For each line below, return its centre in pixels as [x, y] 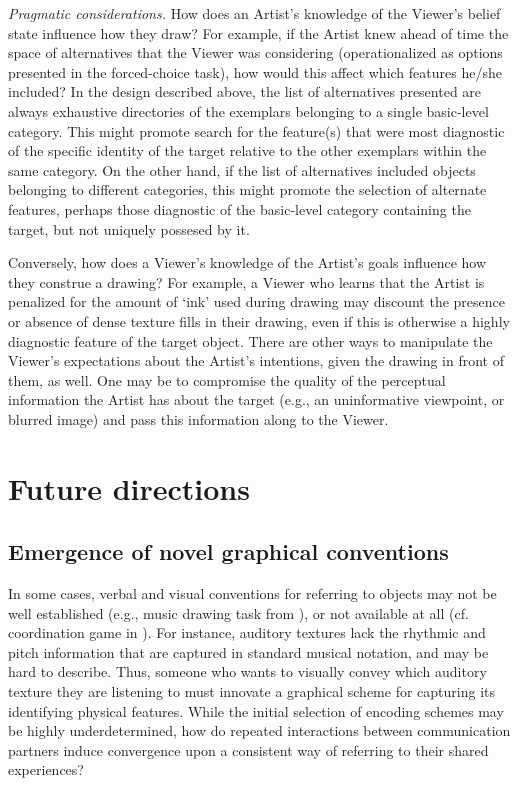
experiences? [46, 769]
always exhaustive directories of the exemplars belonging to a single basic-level [248, 110]
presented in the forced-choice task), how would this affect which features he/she [255, 71]
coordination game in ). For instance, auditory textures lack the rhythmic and [247, 632]
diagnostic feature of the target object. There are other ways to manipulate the [250, 340]
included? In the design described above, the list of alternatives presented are [245, 91]
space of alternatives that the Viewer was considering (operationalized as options [255, 52]
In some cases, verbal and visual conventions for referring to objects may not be [252, 593]
